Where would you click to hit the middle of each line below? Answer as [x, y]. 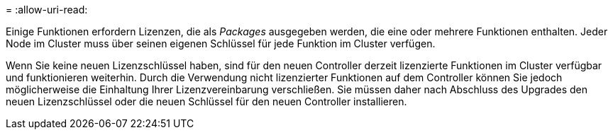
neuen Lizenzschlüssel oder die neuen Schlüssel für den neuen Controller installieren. [206, 101]
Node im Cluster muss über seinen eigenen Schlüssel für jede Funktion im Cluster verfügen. [221, 43]
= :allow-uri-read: [47, 10]
